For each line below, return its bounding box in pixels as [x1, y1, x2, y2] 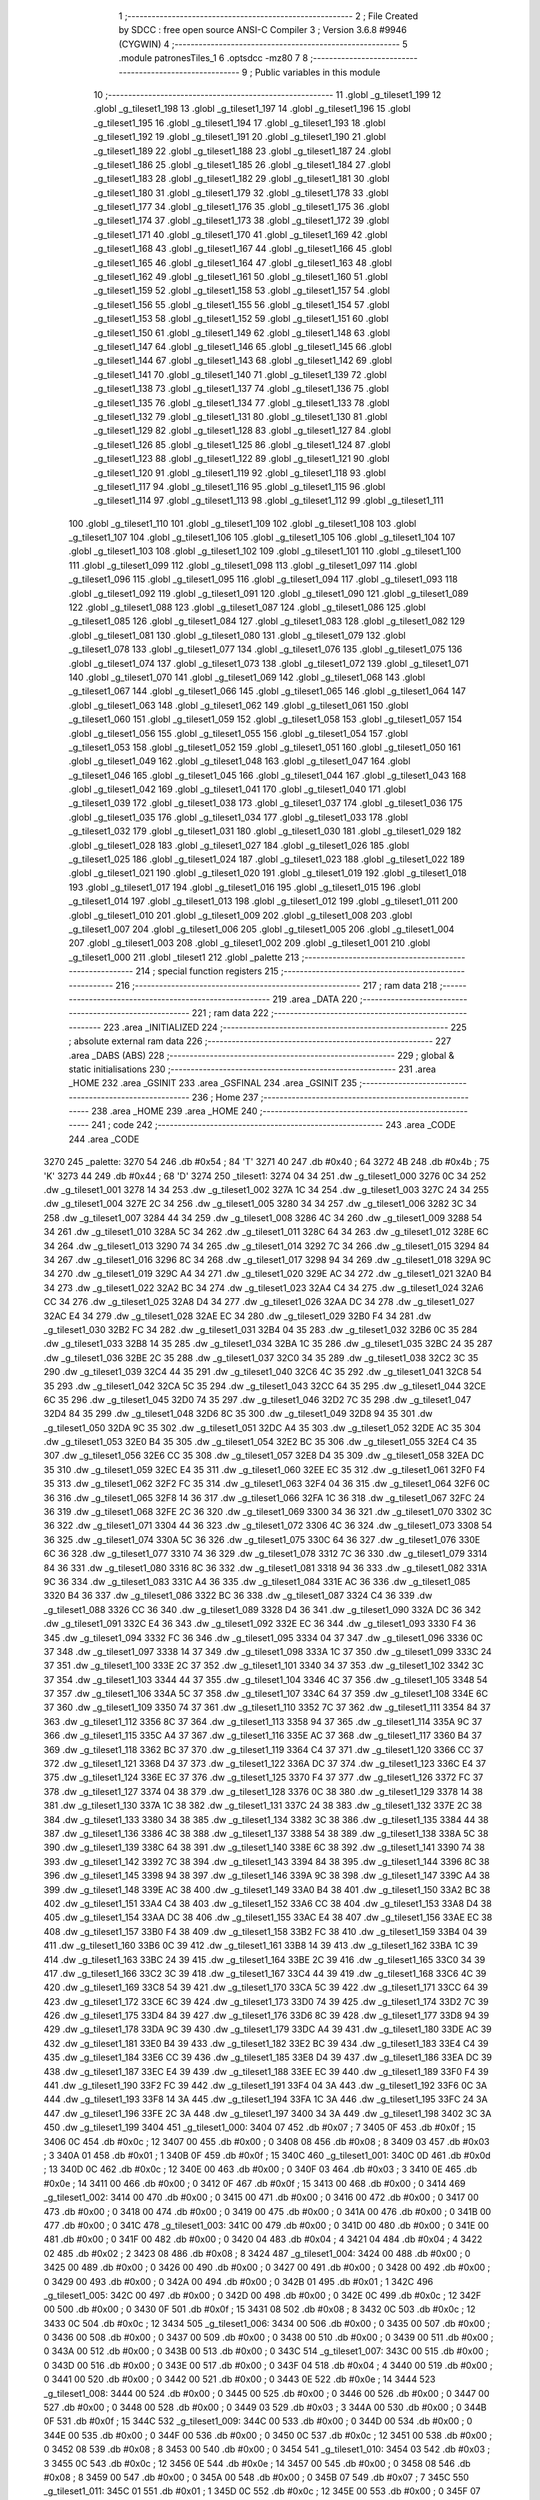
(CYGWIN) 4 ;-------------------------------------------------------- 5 [118, 38, 409, 50]
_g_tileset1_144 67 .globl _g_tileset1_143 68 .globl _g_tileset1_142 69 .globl [93, 355, 393, 367]
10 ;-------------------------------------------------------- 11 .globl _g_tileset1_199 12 [93, 88, 442, 100]
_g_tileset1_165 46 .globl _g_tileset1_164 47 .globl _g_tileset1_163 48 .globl [93, 256, 392, 269]
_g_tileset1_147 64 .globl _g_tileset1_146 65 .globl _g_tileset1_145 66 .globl [93, 340, 392, 352]
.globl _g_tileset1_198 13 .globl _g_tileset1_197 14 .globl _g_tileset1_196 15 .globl [93, 103, 411, 115]
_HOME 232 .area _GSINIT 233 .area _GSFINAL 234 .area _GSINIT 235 [68, 1077, 358, 1089]
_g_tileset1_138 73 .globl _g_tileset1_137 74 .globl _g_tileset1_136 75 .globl [93, 383, 390, 395]
